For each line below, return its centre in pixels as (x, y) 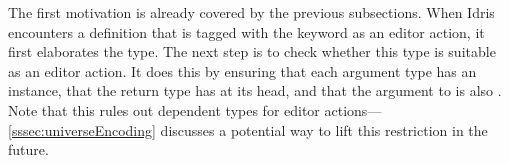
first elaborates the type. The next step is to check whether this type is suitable (252, 51)
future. (28, 149)
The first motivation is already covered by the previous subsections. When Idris (251, 12)
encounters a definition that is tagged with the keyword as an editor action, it (246, 31)
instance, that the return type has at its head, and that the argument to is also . (255, 90)
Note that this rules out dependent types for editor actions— (195, 109)
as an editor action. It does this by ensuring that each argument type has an (242, 70)
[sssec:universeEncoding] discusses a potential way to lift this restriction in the (248, 129)
